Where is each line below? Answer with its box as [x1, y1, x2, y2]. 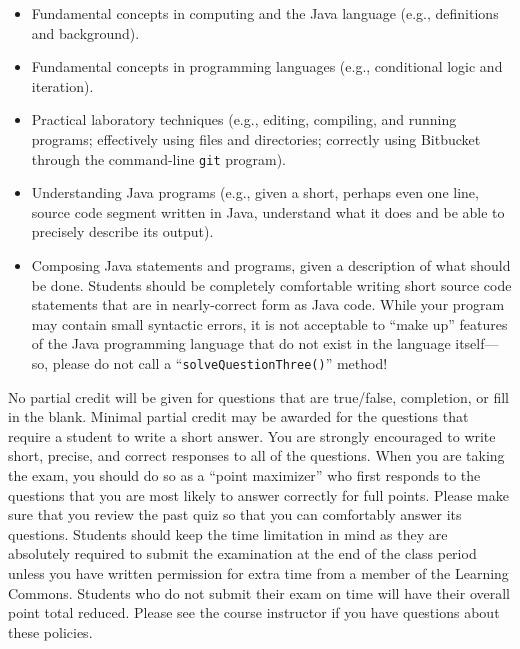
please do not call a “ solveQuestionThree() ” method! [52, 352, 388, 373]
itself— [455, 333, 499, 354]
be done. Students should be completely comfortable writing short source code [31, 274, 512, 295]
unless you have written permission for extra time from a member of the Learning [8, 562, 509, 583]
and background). [31, 22, 140, 43]
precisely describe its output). [31, 221, 214, 242]
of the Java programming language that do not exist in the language [31, 333, 451, 354]
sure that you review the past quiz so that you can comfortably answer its [8, 504, 462, 525]
